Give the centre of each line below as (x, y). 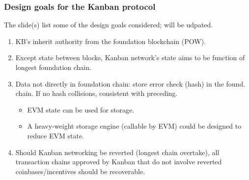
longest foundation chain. (53, 67)
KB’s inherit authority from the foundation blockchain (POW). (111, 41)
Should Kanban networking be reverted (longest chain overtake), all (117, 152)
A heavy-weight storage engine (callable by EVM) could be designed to (134, 126)
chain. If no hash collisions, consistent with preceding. (97, 93)
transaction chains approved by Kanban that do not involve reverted (119, 162)
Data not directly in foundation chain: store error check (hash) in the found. (130, 83)
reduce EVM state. (56, 135)
